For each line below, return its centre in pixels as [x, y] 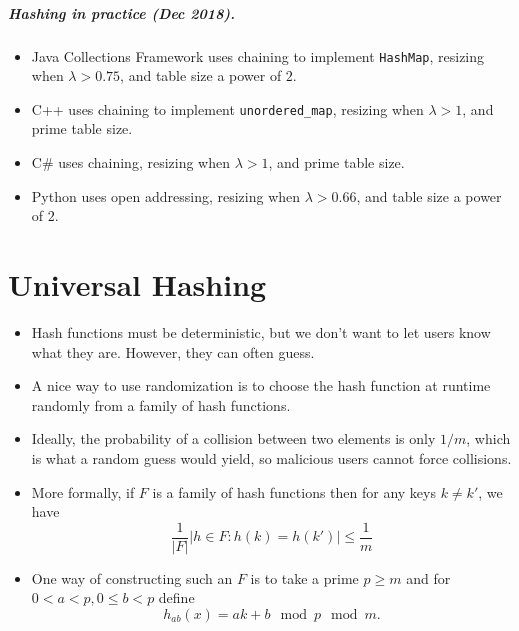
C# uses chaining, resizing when [130, 162]
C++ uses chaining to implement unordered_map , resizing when [227, 108]
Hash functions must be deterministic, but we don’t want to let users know [261, 331]
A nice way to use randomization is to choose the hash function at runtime [261, 385]
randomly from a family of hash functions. [161, 404]
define [176, 597]
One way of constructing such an [132, 577]
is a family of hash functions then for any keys [294, 491]
